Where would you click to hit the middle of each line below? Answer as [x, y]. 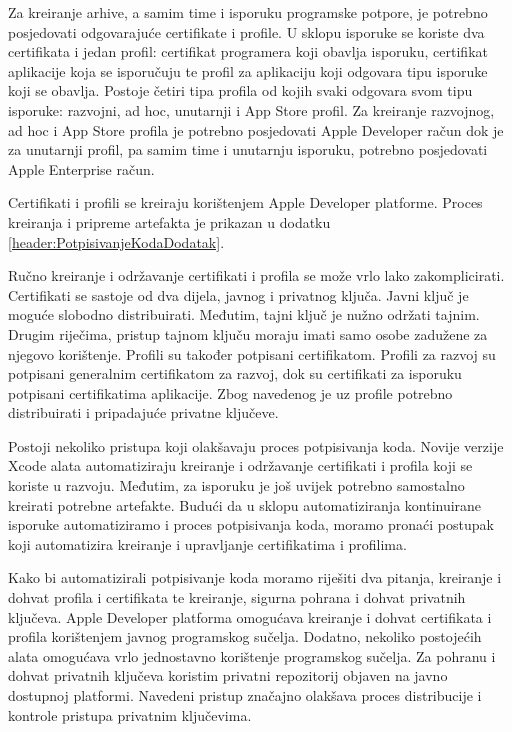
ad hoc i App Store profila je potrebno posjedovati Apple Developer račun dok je [256, 129]
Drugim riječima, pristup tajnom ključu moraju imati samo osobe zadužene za [248, 333]
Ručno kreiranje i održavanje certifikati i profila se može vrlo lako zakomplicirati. [256, 275]
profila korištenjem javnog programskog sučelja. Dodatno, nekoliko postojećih [245, 636]
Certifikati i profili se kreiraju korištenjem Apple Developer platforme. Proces [245, 202]
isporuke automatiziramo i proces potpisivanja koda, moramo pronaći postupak [251, 524]
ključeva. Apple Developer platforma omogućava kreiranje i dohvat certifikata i [250, 616]
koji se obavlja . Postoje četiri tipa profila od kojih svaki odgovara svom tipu [240, 90]
